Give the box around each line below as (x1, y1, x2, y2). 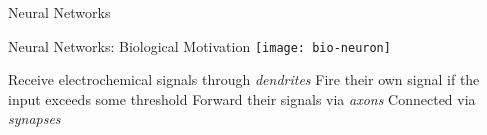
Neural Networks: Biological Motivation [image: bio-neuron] (8, 35, 391, 56)
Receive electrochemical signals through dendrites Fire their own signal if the (8, 69, 480, 90)
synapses (8, 108, 61, 129)
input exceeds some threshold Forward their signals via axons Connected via (8, 88, 476, 109)
